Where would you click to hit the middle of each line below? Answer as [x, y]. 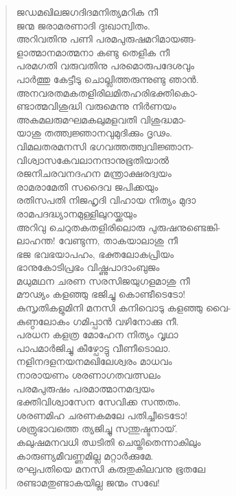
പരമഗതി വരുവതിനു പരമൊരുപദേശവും [105, 66]
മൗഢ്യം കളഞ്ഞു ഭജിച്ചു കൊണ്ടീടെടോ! [101, 294]
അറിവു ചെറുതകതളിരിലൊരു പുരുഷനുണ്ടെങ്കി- [118, 227]
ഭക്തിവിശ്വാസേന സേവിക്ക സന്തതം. [98, 402]
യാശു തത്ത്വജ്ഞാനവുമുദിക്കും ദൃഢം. [94, 133]
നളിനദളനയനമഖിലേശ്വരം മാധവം [94, 361]
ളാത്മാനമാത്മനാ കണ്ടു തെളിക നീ [93, 52]
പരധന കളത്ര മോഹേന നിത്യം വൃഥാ [97, 334]
